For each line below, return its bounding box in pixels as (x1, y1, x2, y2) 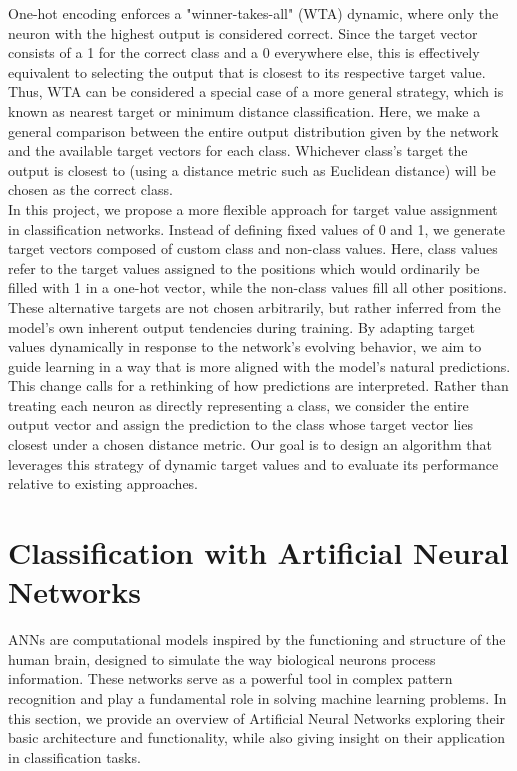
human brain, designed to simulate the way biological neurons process (8, 648, 436, 669)
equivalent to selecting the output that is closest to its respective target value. (8, 61, 486, 82)
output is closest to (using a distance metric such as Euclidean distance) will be (8, 159, 496, 180)
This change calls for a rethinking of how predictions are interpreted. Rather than (8, 375, 509, 396)
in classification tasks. (8, 746, 141, 767)
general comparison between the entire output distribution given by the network (8, 120, 499, 141)
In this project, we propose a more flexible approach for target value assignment (8, 198, 498, 219)
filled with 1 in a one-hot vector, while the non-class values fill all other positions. (8, 277, 508, 298)
